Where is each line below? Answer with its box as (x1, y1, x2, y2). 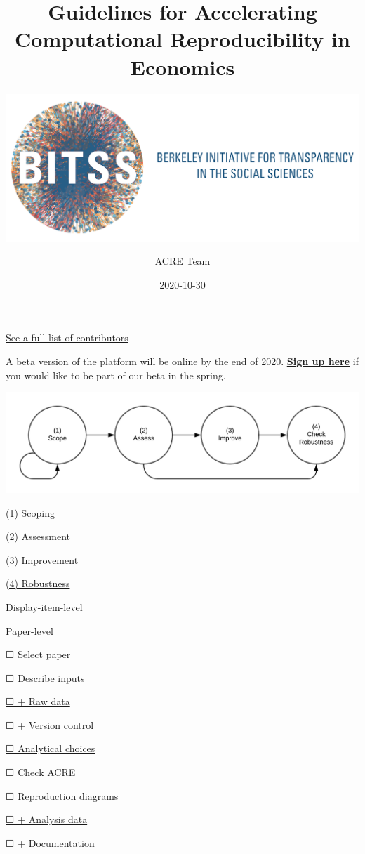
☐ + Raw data (6, 694, 70, 709)
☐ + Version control (6, 717, 94, 732)
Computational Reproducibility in (15, 25, 350, 53)
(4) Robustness (6, 576, 70, 591)
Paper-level (6, 623, 53, 638)
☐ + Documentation (6, 835, 95, 850)
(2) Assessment (6, 529, 71, 544)
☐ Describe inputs (6, 670, 85, 685)
